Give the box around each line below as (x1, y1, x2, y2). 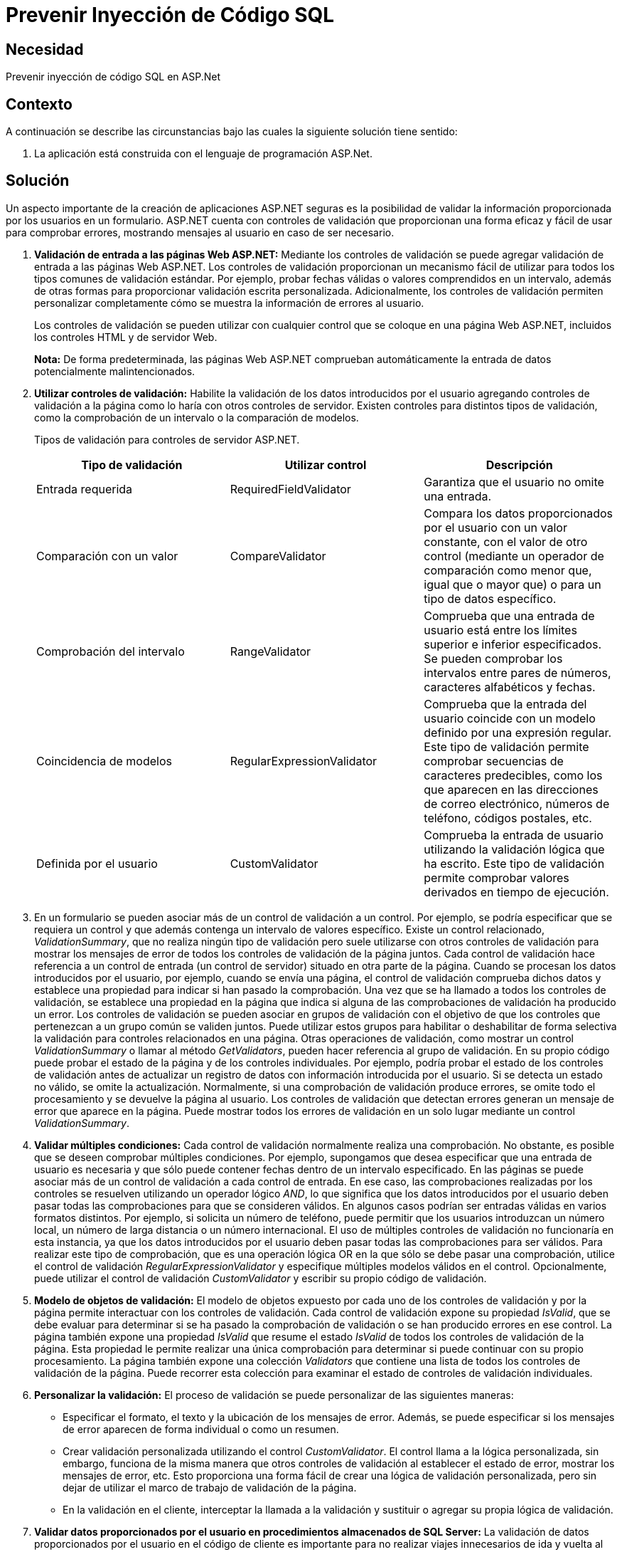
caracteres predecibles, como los (424, 767, 603, 782)
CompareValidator (230, 548, 326, 563)
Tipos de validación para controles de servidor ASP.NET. (34, 433, 300, 446)
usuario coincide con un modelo (424, 711, 596, 725)
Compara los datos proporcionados (424, 505, 613, 520)
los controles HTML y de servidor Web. (34, 330, 218, 343)
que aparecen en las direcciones (424, 782, 599, 797)
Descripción (486, 457, 553, 472)
